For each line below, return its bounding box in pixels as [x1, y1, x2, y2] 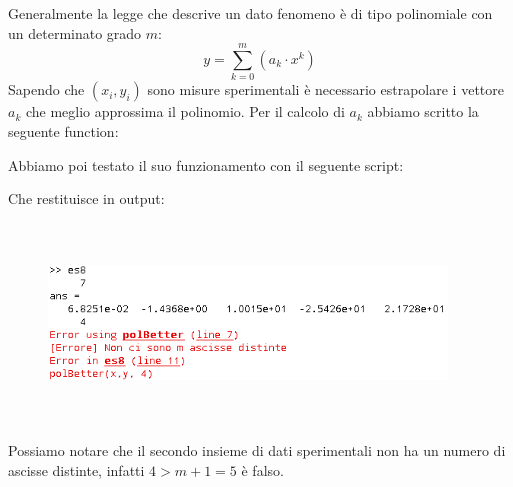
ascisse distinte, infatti [8, 459, 145, 480]
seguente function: [8, 120, 119, 141]
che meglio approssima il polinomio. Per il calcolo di [25, 101, 345, 122]
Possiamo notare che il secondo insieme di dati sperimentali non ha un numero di [8, 440, 506, 461]
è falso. [241, 459, 284, 480]
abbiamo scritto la [367, 101, 479, 122]
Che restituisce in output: [8, 188, 165, 209]
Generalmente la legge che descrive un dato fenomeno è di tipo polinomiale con [8, 3, 493, 23]
